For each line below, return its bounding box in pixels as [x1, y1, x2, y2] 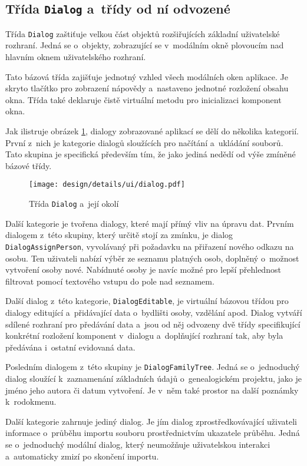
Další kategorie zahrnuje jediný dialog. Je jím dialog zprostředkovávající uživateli [5, 415, 297, 427]
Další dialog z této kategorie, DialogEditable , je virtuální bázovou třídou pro [5, 295, 289, 307]
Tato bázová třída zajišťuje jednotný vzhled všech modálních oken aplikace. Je [5, 70, 288, 82]
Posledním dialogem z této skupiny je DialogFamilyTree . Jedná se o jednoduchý [5, 361, 300, 373]
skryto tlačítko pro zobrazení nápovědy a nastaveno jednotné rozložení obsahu [5, 82, 289, 94]
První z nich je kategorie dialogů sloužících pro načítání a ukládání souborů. [5, 136, 283, 148]
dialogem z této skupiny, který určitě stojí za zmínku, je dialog [5, 229, 233, 241]
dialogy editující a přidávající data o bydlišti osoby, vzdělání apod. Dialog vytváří [5, 306, 302, 318]
